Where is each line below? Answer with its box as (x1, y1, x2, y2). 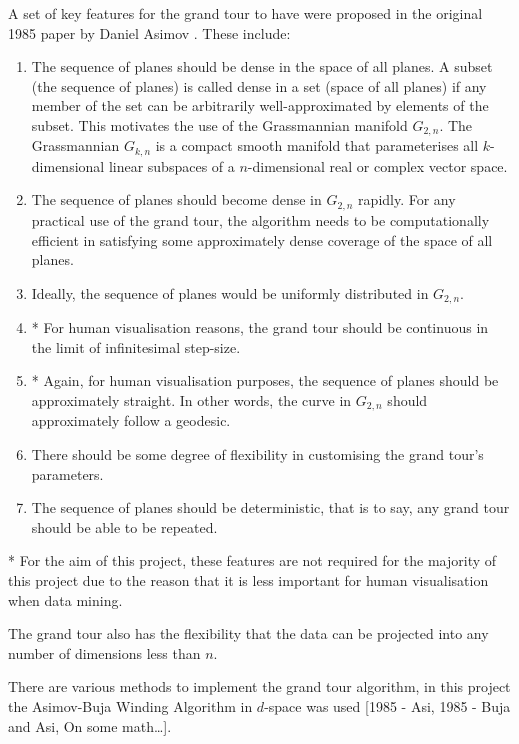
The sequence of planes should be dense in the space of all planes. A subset (31, 56, 493, 77)
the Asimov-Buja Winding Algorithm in (8, 695, 253, 716)
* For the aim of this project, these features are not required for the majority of (8, 550, 497, 571)
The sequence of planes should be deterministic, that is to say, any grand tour (31, 497, 510, 518)
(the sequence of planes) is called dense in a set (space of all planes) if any (31, 75, 487, 96)
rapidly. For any (358, 189, 456, 210)
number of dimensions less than (8, 642, 201, 663)
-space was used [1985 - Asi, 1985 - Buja (264, 695, 511, 716)
